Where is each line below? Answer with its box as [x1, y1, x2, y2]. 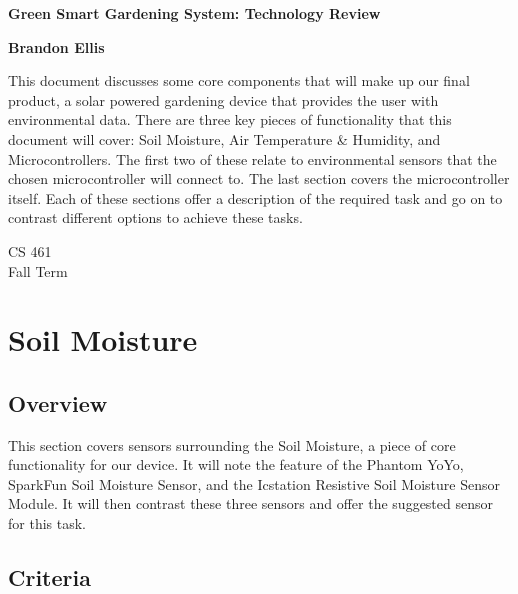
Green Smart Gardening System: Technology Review [8, 3, 381, 23]
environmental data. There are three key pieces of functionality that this [8, 109, 452, 130]
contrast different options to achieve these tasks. [8, 207, 303, 228]
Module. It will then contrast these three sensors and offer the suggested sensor [8, 493, 494, 514]
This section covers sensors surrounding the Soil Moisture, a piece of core [8, 434, 456, 455]
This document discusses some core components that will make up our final [8, 70, 470, 91]
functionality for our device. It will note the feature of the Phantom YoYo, [8, 454, 464, 475]
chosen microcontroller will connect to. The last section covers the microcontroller [8, 168, 510, 189]
